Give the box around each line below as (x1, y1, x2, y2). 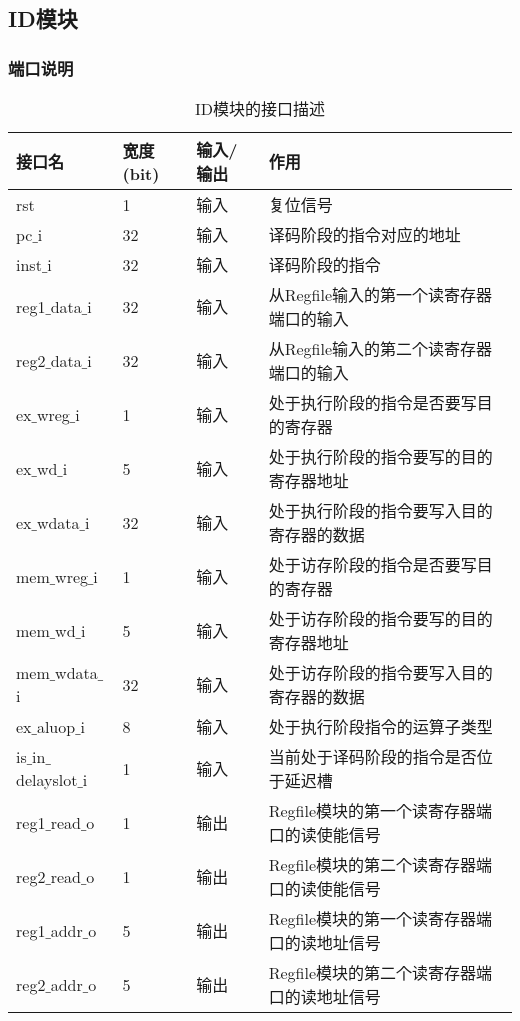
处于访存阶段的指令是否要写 (268, 553, 477, 576)
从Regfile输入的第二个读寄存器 (268, 337, 493, 360)
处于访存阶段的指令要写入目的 (268, 661, 493, 684)
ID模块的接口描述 (194, 97, 325, 120)
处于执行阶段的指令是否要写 (268, 391, 477, 414)
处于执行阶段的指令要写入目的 (268, 499, 493, 522)
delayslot (16, 768, 78, 791)
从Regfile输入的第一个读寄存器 (268, 283, 493, 306)
